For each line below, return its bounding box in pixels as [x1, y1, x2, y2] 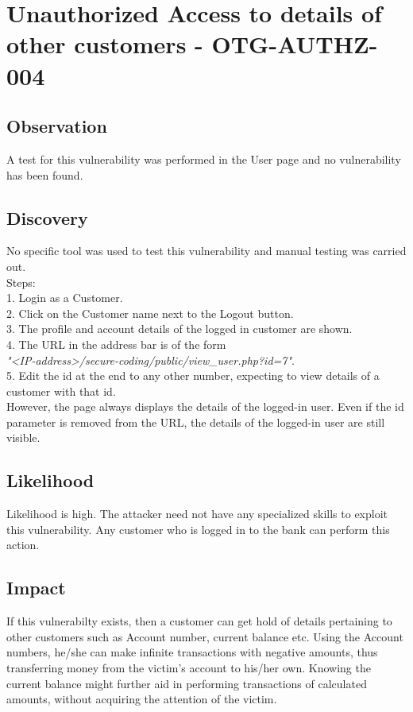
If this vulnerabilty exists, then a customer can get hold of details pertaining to [6, 613, 392, 629]
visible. [6, 429, 41, 446]
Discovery [6, 205, 88, 230]
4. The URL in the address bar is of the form [6, 335, 226, 352]
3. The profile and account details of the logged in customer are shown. [6, 320, 353, 337]
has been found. [6, 166, 83, 183]
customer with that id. [6, 382, 116, 399]
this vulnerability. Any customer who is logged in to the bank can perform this [6, 520, 390, 537]
